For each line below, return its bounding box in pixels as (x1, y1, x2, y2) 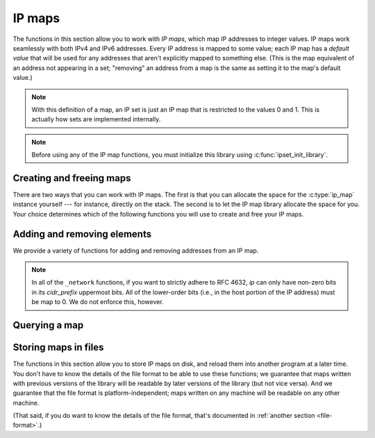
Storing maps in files (12, 342, 104, 353)
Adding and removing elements (12, 228, 152, 239)
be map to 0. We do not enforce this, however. (31, 298, 164, 306)
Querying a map (12, 319, 84, 331)
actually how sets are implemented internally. (31, 115, 161, 124)
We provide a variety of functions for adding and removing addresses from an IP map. (12, 246, 259, 255)
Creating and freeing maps (12, 172, 131, 184)
